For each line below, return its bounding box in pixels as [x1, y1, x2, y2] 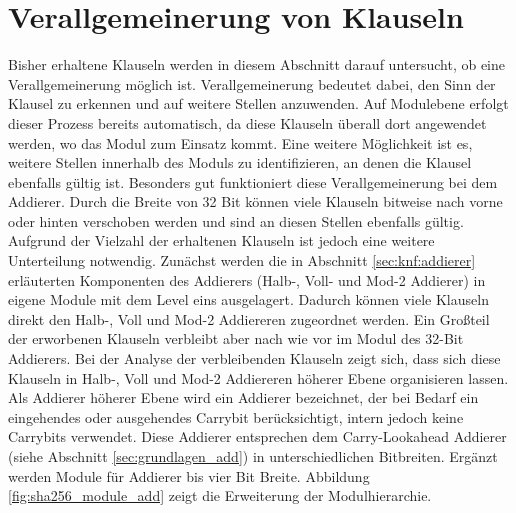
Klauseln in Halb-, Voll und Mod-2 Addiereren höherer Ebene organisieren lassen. [8, 367, 509, 388]
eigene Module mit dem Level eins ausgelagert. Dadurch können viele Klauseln [8, 289, 489, 310]
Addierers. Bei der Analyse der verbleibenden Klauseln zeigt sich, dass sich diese [8, 348, 501, 369]
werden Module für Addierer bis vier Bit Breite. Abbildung [8, 465, 370, 486]
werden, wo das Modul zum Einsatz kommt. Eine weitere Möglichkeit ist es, [8, 132, 473, 153]
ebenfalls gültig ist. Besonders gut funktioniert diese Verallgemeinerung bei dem [8, 171, 498, 192]
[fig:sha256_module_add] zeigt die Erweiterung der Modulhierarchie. [8, 485, 432, 506]
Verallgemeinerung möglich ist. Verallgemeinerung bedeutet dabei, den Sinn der [8, 73, 496, 94]
